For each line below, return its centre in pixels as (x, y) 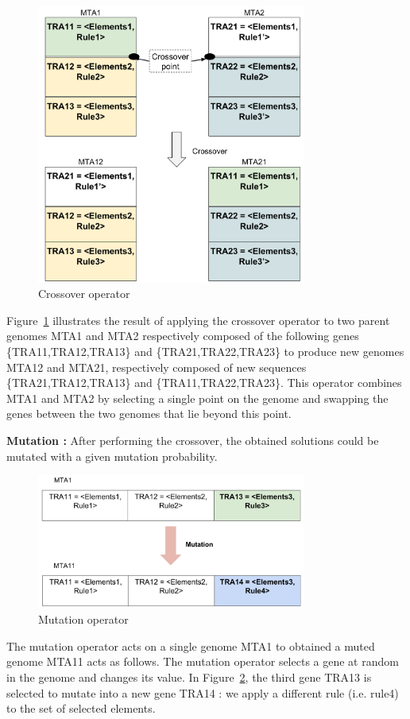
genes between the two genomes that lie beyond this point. (149, 414)
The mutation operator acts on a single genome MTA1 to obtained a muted (191, 646)
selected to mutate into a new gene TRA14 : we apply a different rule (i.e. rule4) (203, 692)
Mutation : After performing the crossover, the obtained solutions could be (193, 440)
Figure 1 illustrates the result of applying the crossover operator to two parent (198, 320)
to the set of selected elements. (81, 708)
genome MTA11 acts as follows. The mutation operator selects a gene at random (203, 661)
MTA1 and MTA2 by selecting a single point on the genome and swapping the (197, 398)
